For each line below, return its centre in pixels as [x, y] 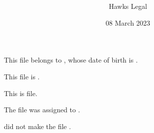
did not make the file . [38, 126]
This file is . [22, 76]
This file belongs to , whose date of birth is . [71, 60]
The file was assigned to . [42, 110]
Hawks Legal [128, 6]
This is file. [21, 93]
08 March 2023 [128, 22]
